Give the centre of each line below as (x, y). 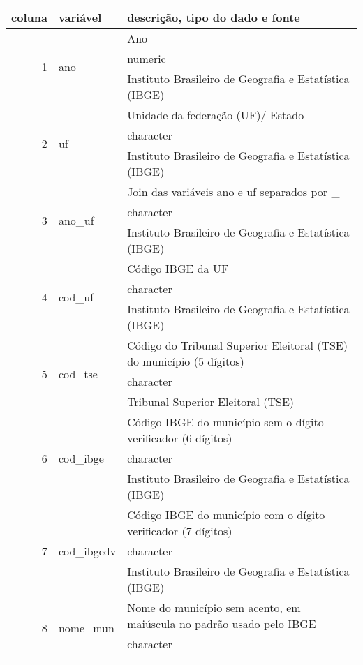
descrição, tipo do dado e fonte (214, 17)
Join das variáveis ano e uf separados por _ (234, 192)
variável (80, 17)
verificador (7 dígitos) (180, 531)
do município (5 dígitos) (186, 361)
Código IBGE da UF (178, 268)
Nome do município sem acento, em (214, 607)
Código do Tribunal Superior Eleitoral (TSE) (237, 345)
